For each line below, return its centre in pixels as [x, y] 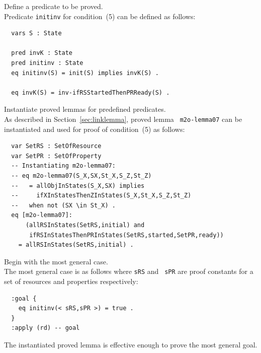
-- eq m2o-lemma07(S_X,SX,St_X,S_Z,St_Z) [81, 176]
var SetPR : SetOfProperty [56, 156]
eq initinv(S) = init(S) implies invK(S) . [85, 73]
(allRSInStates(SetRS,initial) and [85, 225]
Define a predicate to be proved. [54, 6]
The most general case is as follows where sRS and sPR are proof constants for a [129, 271]
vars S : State [36, 33]
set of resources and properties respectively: [71, 281]
